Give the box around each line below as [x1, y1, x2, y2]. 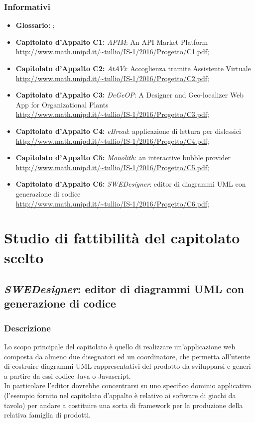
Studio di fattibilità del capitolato [4, 227, 240, 248]
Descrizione [4, 321, 51, 334]
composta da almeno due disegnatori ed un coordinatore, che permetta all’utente [4, 351, 251, 361]
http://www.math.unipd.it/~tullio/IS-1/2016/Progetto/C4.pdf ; [15, 135, 209, 146]
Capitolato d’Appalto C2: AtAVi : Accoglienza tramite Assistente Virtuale [15, 63, 251, 73]
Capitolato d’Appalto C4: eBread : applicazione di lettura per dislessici [15, 125, 241, 136]
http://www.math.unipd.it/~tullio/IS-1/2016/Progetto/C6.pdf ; [15, 198, 209, 209]
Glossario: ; [15, 20, 55, 30]
